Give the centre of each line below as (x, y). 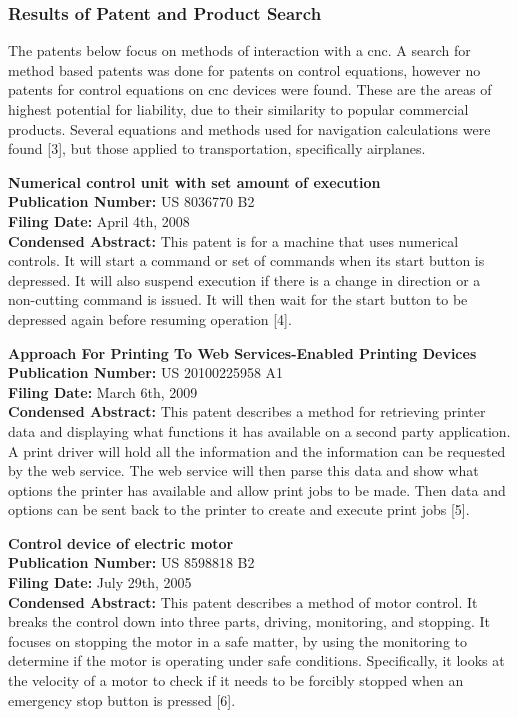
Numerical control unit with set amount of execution (194, 181)
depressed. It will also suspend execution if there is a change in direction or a (244, 279)
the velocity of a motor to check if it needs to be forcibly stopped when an (236, 680)
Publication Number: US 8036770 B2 (131, 201)
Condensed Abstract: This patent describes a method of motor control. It (243, 601)
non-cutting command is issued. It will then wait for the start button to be (238, 299)
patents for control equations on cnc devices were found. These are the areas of (250, 89)
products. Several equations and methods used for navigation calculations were (249, 128)
